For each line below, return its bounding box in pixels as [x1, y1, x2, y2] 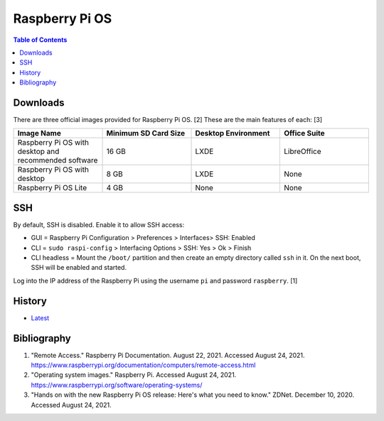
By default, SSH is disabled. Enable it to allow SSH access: [13, 220, 185, 229]
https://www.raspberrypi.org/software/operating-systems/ [31, 381, 203, 389]
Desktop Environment [195, 129, 270, 138]
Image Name [17, 129, 62, 138]
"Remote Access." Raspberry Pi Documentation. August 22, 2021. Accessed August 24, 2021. [31, 351, 305, 359]
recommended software [17, 155, 98, 165]
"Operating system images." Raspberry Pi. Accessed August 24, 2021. [31, 371, 237, 379]
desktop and [17, 146, 60, 156]
